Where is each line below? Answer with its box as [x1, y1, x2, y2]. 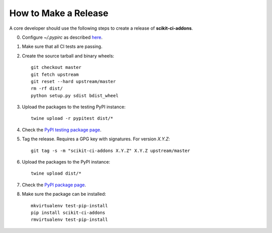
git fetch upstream [31, 71, 79, 77]
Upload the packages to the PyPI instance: [22, 159, 110, 165]
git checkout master [31, 64, 82, 70]
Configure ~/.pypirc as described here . [22, 34, 103, 40]
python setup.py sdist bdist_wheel [31, 93, 119, 98]
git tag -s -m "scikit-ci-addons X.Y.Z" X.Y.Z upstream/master [31, 147, 190, 153]
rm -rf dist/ [31, 86, 63, 92]
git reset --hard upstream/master [31, 79, 116, 84]
